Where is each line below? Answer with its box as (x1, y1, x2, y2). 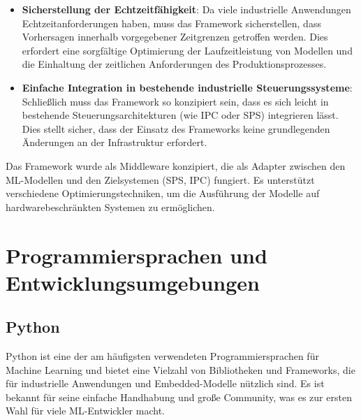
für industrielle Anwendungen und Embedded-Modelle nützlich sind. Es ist (6, 376, 325, 391)
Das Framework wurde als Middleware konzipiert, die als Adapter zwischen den (6, 158, 346, 173)
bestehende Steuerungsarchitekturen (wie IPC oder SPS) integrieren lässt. (22, 108, 339, 122)
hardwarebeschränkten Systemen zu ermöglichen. (6, 199, 215, 214)
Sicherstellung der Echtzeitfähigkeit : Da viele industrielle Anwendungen (22, 2, 351, 16)
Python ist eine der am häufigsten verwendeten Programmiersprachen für (6, 349, 319, 363)
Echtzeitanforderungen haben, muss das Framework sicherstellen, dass (22, 15, 321, 30)
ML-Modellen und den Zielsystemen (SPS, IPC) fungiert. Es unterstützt (6, 172, 315, 187)
